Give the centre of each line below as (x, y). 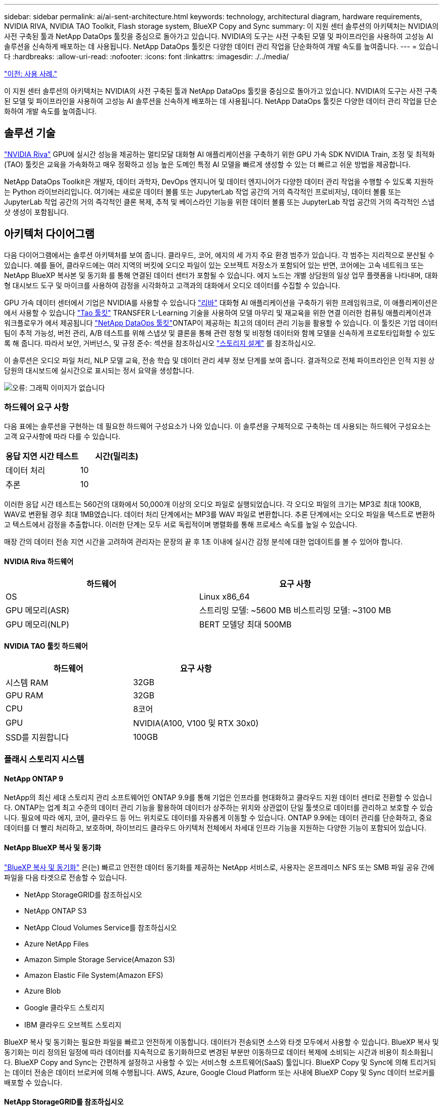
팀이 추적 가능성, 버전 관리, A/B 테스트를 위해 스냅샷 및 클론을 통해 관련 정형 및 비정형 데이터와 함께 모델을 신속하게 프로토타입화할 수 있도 (220, 333)
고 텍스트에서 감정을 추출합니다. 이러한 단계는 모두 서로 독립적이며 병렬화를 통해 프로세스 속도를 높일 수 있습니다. (181, 525)
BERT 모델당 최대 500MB (246, 624)
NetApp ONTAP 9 (34, 778)
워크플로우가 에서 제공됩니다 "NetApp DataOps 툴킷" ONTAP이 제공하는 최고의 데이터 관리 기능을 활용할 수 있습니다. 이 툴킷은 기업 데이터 (221, 323)
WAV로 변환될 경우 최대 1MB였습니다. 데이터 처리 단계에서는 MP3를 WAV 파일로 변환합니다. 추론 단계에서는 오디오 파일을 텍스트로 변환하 (220, 515)
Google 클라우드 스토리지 (64, 1007)
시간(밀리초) (117, 457)
